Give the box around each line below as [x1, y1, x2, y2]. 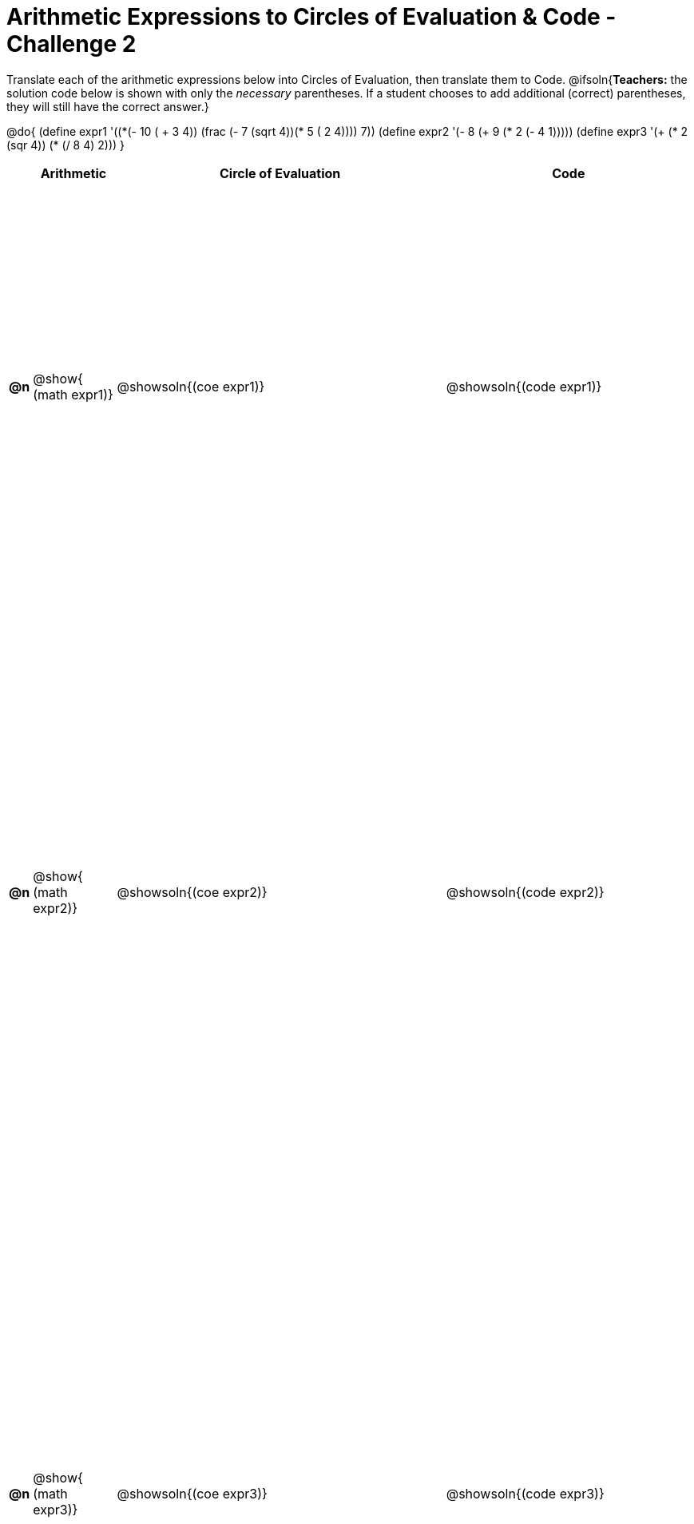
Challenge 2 [6, 30, 137, 58]
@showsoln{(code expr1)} [446, 379, 602, 395]
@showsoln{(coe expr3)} [117, 1486, 268, 1502]
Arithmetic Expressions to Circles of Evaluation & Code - [6, 3, 617, 30]
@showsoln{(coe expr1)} [117, 379, 265, 395]
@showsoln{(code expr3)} [446, 1486, 605, 1502]
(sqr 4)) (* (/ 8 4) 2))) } [6, 137, 125, 152]
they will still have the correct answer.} [6, 99, 209, 113]
